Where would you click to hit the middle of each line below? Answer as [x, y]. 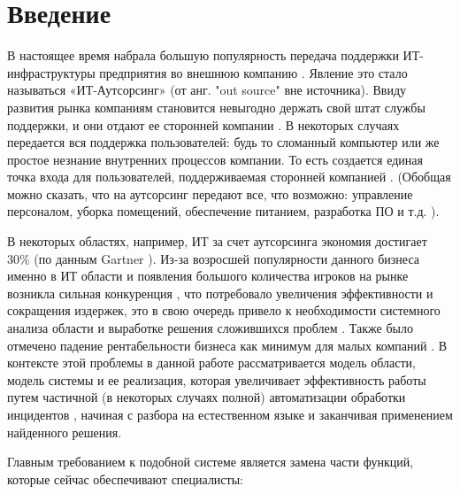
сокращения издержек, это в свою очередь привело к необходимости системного [224, 310]
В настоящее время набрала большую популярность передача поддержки [203, 55]
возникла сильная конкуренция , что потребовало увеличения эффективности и [220, 293]
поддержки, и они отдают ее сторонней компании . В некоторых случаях [203, 124]
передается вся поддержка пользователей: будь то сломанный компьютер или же [223, 142]
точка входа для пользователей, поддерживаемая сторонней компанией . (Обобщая [229, 177]
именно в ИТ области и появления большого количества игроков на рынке [208, 276]
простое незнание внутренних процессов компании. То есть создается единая [215, 159]
